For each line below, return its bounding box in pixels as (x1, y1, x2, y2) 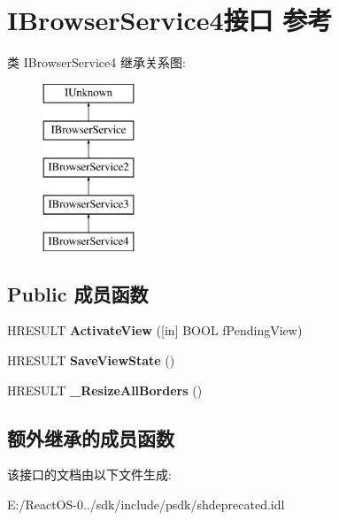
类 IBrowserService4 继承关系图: (7, 53, 186, 72)
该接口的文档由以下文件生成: (7, 465, 172, 484)
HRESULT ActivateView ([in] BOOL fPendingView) (7, 321, 303, 340)
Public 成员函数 (7, 279, 149, 307)
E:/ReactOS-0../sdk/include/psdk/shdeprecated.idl (7, 495, 285, 514)
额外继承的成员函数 (7, 424, 174, 451)
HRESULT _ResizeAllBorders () (7, 380, 203, 399)
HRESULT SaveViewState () (7, 351, 175, 370)
